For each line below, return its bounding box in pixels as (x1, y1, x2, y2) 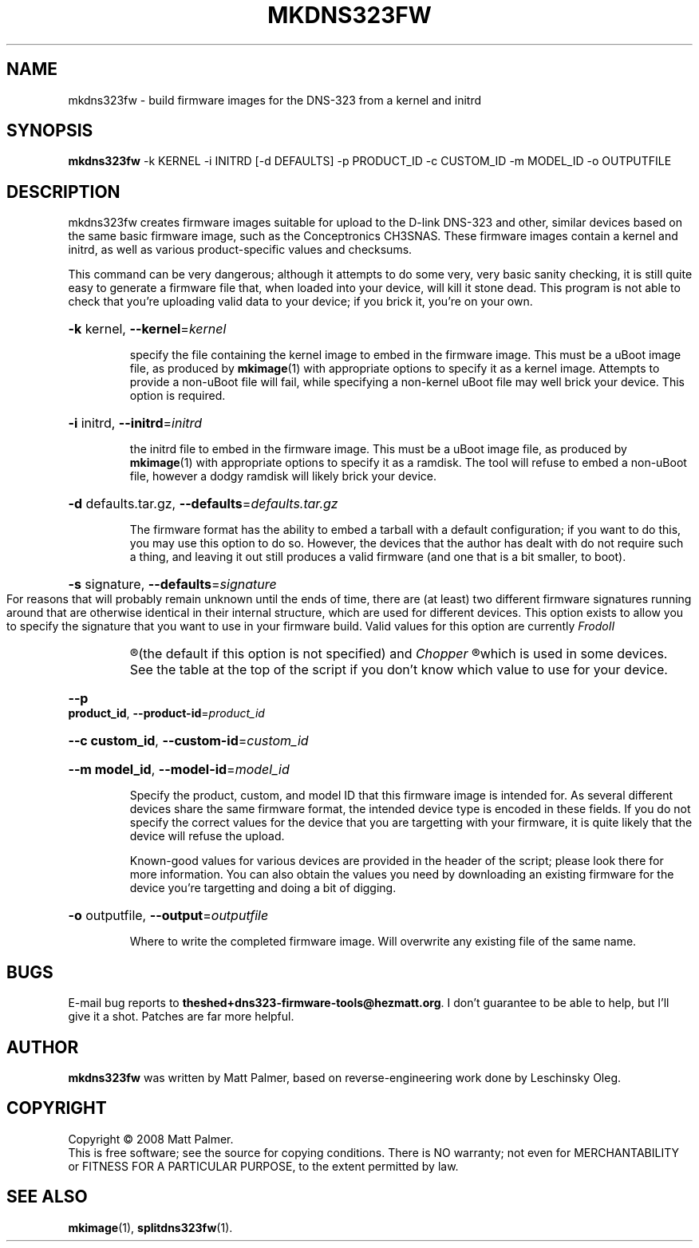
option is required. (129, 389, 226, 403)
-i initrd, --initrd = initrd (68, 415, 203, 432)
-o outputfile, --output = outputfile (68, 907, 269, 924)
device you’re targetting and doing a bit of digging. (129, 881, 397, 895)
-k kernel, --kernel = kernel (68, 321, 227, 338)
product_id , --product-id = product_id (68, 706, 265, 721)
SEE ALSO (6, 1187, 88, 1207)
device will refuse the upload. (129, 829, 285, 843)
